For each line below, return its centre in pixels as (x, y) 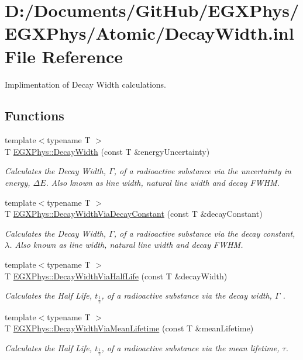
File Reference (64, 56)
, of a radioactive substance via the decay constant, (204, 233)
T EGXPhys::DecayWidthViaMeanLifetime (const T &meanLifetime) (129, 328)
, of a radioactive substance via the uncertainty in (202, 171)
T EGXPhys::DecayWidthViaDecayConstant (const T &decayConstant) (134, 214)
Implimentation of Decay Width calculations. (86, 84)
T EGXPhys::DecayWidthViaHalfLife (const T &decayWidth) (116, 276)
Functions (35, 115)
